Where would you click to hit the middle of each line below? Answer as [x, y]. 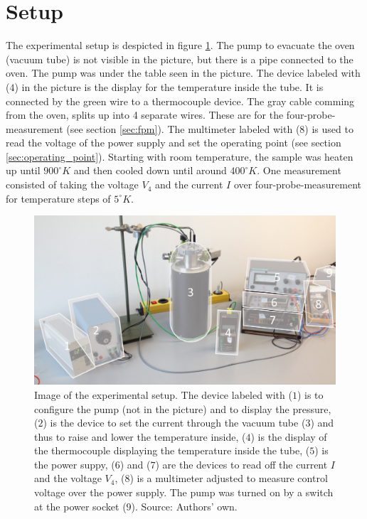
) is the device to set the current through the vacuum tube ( [174, 423]
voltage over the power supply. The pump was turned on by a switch [184, 492]
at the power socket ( [80, 506]
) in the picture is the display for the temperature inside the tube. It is [169, 86]
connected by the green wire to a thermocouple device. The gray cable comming [180, 101]
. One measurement [299, 170]
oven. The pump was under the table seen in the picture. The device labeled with [183, 73]
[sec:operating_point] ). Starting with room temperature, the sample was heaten [180, 156]
